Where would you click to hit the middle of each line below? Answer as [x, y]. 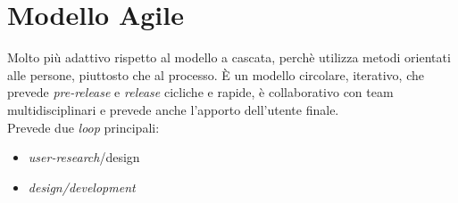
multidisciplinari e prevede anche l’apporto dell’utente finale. [173, 109]
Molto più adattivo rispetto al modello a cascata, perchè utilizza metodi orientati [229, 57]
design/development [82, 187]
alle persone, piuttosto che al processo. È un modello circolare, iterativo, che [216, 74]
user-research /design [84, 157]
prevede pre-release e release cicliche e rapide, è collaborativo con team [200, 92]
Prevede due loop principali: [83, 127]
